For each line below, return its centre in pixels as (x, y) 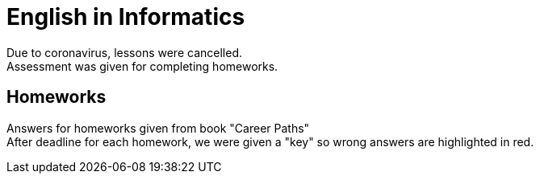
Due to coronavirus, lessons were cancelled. (124, 52)
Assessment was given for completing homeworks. (142, 66)
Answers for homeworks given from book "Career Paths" (158, 128)
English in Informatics (126, 17)
